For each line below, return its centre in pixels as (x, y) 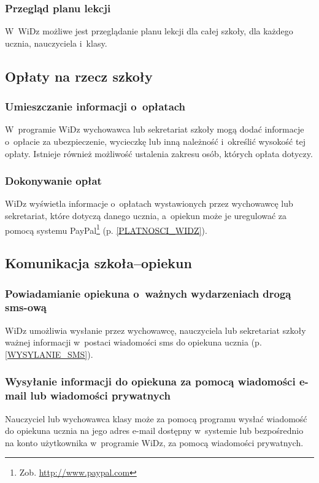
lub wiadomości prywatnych (100, 396)
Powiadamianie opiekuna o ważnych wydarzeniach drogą (148, 293)
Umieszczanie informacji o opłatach (95, 106)
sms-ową (26, 307)
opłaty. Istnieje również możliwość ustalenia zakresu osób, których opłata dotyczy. (159, 153)
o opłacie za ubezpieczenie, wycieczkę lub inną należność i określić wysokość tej (155, 141)
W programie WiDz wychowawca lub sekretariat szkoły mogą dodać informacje (155, 129)
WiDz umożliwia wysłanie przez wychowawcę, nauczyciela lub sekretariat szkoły (156, 330)
